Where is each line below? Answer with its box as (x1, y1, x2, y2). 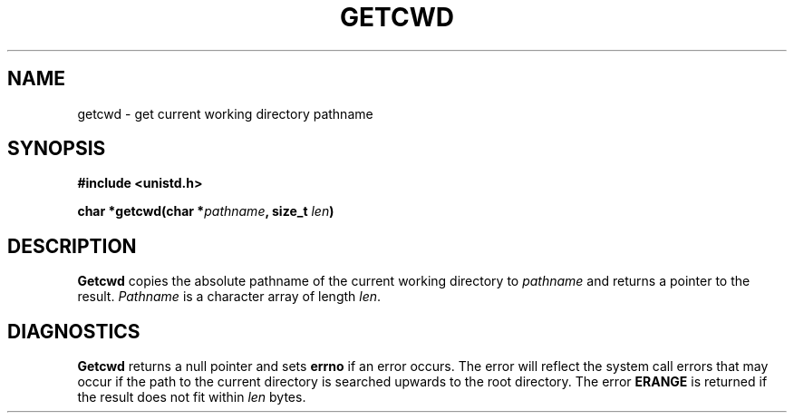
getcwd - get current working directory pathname (77, 105, 373, 122)
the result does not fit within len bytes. (77, 389, 306, 405)
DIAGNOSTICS (7, 319, 140, 343)
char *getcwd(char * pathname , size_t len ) (77, 203, 334, 220)
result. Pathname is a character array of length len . (77, 288, 382, 305)
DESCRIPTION (7, 234, 137, 258)
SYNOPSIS (7, 137, 106, 161)
